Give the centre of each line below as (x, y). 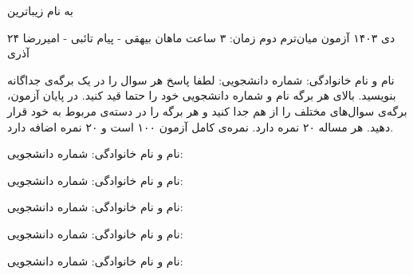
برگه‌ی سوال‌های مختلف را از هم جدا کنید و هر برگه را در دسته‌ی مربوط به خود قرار (207, 110)
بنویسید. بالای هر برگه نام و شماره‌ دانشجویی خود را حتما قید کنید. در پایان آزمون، (202, 95)
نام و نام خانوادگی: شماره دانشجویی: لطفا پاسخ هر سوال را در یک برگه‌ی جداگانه (201, 79)
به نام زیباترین (40, 10)
